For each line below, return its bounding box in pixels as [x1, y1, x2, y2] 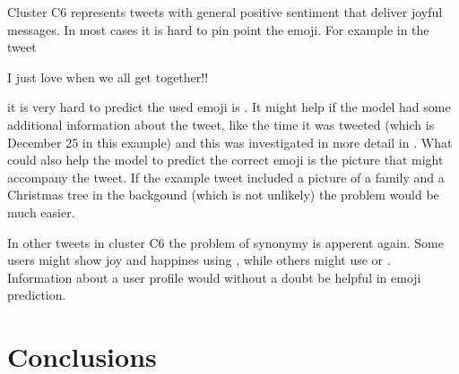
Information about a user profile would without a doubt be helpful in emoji [7, 268, 421, 286]
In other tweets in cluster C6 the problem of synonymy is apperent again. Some [7, 233, 444, 251]
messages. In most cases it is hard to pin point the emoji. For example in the [7, 20, 429, 38]
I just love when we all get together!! [7, 67, 209, 86]
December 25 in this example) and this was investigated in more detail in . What [7, 132, 453, 151]
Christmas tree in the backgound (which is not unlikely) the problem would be [7, 185, 439, 204]
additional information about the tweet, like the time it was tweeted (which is [7, 115, 435, 133]
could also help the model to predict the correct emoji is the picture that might [7, 150, 444, 169]
